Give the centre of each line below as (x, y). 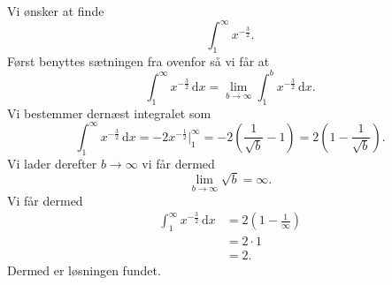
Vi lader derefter (52, 163)
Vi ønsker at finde (56, 11)
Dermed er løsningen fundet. (84, 270)
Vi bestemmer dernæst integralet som (109, 112)
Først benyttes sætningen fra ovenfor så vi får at (138, 60)
